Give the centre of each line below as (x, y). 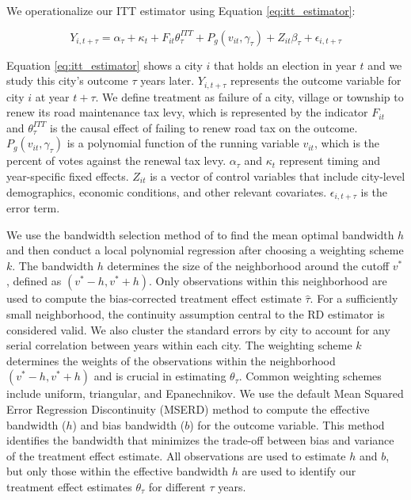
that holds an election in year (285, 65)
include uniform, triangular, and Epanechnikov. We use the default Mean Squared (205, 393)
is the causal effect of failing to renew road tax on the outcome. (204, 127)
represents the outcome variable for (316, 80)
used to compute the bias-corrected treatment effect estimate (154, 298)
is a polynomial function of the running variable (183, 143)
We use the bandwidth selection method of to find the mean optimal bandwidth (200, 234)
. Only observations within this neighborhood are (268, 281)
